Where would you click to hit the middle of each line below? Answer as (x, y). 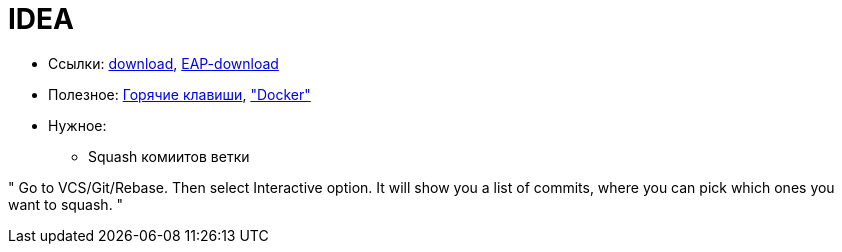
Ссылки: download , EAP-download (163, 63)
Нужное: (77, 125)
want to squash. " (66, 204)
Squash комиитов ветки (169, 156)
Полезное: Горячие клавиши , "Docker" (179, 94)
